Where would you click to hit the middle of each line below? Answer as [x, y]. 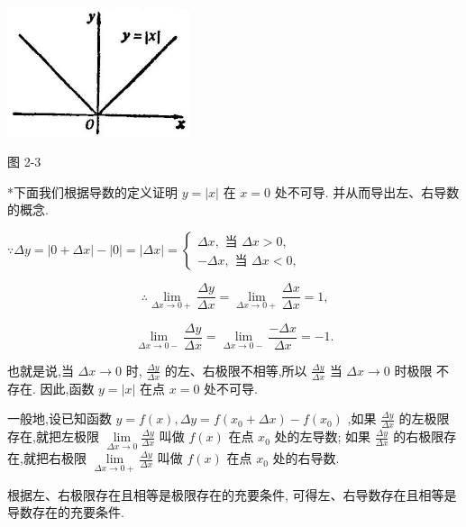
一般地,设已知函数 [59, 418]
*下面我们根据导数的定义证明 [92, 191]
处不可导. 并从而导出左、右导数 [367, 191]
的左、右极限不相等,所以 [236, 370]
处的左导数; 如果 [323, 436]
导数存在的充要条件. [66, 512]
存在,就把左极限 [53, 436]
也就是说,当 [41, 370]
